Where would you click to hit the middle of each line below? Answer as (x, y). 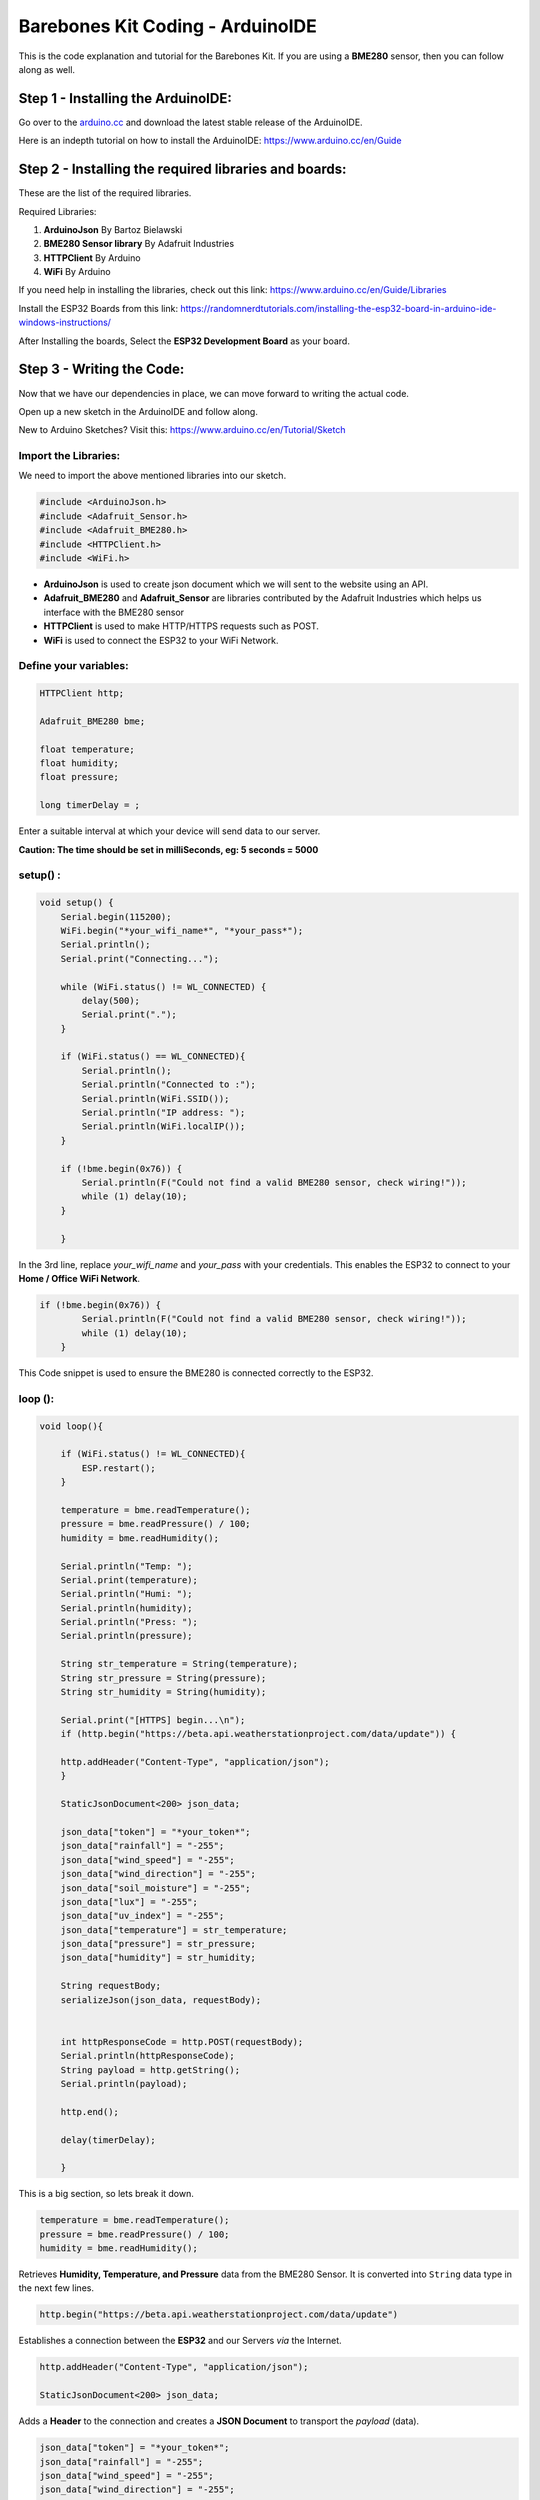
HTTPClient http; (82, 693)
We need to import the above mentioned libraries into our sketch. (152, 476)
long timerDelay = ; (89, 805)
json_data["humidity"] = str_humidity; (158, 1958)
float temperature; (87, 749)
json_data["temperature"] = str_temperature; (174, 1929)
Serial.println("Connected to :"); (169, 1084)
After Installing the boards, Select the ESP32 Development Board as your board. (184, 341)
